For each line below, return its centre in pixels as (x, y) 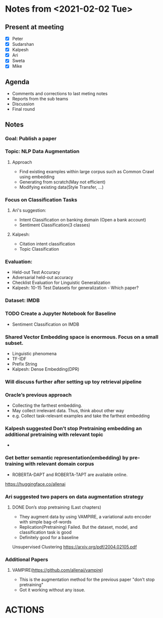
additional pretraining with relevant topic (54, 435)
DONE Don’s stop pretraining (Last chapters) (56, 507)
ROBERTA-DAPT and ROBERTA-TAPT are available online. (70, 475)
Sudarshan (23, 44)
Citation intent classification (47, 244)
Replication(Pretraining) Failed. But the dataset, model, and (78, 527)
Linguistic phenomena (34, 353)
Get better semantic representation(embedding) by (67, 458)
